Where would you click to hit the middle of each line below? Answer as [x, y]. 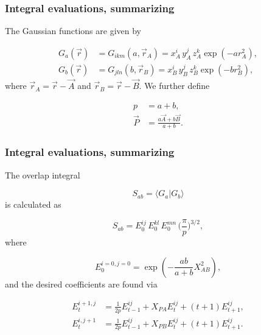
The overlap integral [43, 175]
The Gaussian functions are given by [73, 31]
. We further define [174, 86]
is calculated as [33, 204]
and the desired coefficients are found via [81, 284]
